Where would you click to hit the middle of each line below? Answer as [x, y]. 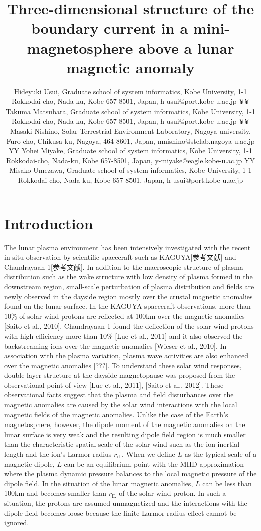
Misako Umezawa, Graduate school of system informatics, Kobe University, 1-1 [130, 170]
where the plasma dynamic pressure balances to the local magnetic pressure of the [130, 473]
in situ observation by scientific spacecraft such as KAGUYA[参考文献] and [120, 257]
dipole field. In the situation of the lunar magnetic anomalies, [99, 483]
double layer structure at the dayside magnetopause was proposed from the [120, 375]
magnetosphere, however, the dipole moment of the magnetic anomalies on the [125, 424]
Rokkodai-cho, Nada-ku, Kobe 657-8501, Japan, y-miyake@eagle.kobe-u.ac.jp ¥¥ [130, 160]
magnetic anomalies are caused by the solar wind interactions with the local [121, 405]
